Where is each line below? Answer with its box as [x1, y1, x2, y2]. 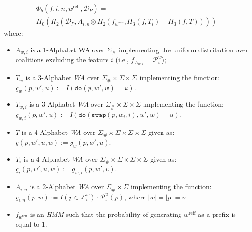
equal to [15, 219, 40, 229]
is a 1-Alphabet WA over [30, 44, 105, 54]
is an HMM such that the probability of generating [30, 209, 181, 219]
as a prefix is [198, 209, 236, 219]
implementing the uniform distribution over [118, 44, 248, 54]
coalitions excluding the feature [15, 54, 109, 65]
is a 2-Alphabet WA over [30, 182, 104, 192]
